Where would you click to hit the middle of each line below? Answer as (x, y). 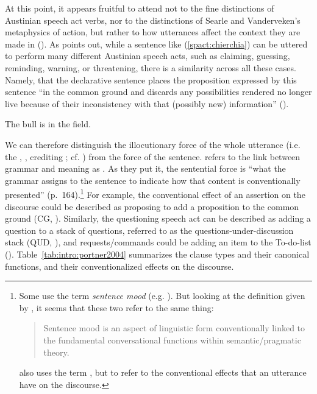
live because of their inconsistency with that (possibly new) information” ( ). (147, 103)
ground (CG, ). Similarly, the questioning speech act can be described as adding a (158, 218)
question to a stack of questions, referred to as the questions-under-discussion (149, 230)
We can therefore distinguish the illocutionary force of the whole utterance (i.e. (153, 144)
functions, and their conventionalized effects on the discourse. (119, 266)
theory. (56, 352)
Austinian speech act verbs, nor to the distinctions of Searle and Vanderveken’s (153, 20)
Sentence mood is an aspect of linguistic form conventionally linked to (174, 328)
